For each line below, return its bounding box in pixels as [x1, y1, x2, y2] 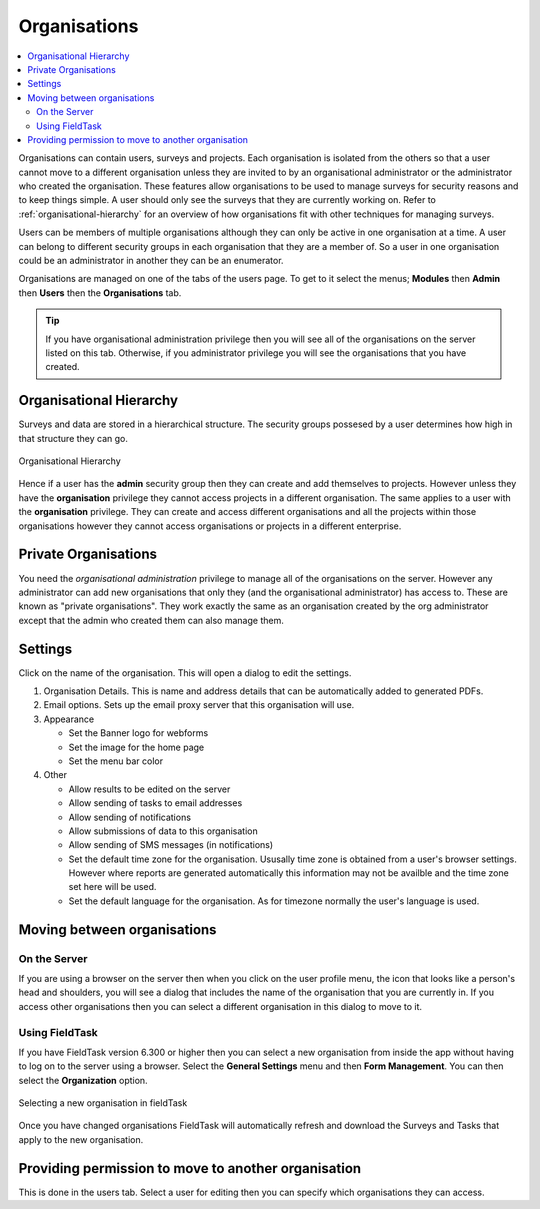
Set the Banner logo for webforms [68, 727, 209, 739]
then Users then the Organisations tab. [18, 286, 182, 299]
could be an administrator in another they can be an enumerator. [18, 255, 284, 267]
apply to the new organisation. [18, 1133, 144, 1145]
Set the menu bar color [68, 755, 164, 767]
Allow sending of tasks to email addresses [68, 797, 243, 809]
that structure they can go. [18, 432, 129, 444]
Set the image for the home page [68, 741, 205, 753]
